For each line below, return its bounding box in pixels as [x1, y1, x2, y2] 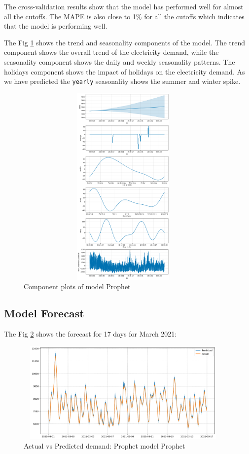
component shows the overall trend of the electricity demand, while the [4, 47, 219, 57]
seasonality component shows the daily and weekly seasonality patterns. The [4, 56, 235, 67]
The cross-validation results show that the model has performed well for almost [4, 1, 244, 11]
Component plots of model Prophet [24, 281, 131, 292]
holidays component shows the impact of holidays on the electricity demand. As [4, 66, 245, 76]
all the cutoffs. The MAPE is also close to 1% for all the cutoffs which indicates [4, 11, 245, 21]
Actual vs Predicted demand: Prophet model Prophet [24, 441, 185, 451]
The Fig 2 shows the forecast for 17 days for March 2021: [4, 329, 177, 339]
